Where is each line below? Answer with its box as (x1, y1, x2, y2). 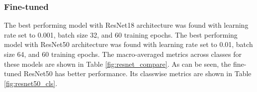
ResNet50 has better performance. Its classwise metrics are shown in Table (23, 68, 252, 79)
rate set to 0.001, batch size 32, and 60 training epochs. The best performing (4, 29, 238, 40)
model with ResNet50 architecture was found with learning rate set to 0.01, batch (4, 39, 253, 49)
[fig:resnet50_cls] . (4, 78, 58, 88)
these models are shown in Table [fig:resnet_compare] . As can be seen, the (4, 58, 231, 69)
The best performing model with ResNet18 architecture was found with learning (4, 20, 249, 30)
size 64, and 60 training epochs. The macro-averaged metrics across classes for (4, 49, 242, 59)
